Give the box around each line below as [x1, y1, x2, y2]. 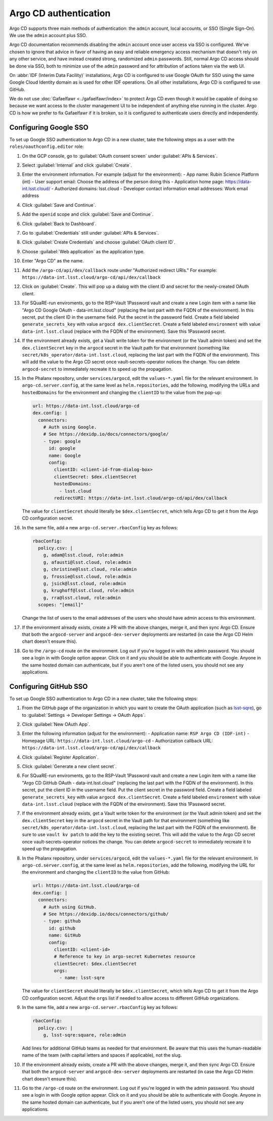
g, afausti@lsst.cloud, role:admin [43, 559, 131, 565]
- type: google [43, 438, 81, 444]
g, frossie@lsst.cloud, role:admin [43, 573, 131, 579]
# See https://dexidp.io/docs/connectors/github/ [43, 911, 169, 917]
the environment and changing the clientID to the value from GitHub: [22, 869, 170, 875]
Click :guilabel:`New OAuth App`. [22, 721, 90, 727]
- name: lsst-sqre [59, 975, 105, 981]
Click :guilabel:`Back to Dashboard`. [22, 220, 97, 226]
